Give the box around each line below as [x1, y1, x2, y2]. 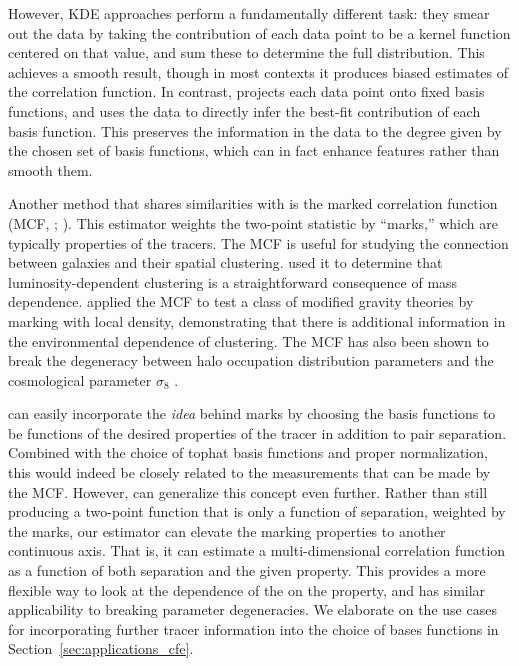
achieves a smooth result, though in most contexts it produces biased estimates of [8, 61, 509, 82]
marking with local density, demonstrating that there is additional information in [8, 310, 506, 331]
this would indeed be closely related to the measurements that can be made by [8, 462, 491, 483]
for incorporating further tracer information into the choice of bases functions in [8, 618, 499, 639]
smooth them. [8, 159, 93, 180]
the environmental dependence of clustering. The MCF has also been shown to [8, 330, 489, 351]
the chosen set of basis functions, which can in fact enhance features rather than [8, 140, 500, 161]
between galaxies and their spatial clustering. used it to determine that [8, 252, 443, 273]
